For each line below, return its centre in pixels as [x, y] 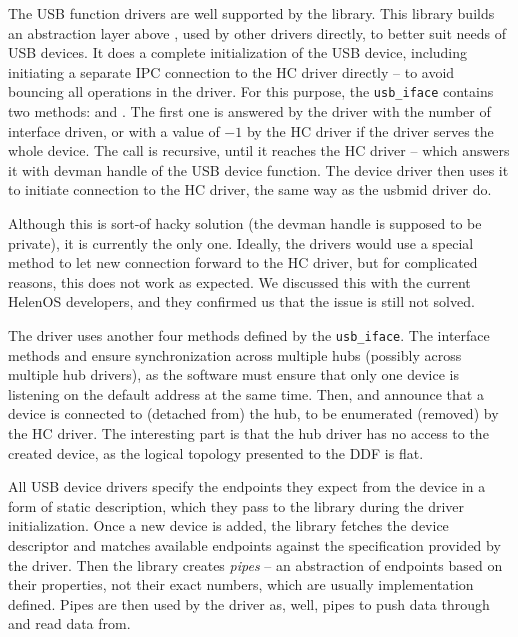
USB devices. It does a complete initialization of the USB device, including [238, 52]
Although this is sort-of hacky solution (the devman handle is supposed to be [245, 223]
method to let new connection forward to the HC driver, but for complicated [243, 262]
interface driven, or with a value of [114, 130]
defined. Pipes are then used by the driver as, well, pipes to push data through [249, 603]
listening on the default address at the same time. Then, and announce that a [246, 393]
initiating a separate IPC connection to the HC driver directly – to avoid [231, 71]
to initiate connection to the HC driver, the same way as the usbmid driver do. [250, 189]
